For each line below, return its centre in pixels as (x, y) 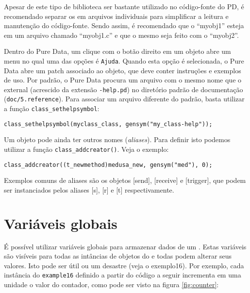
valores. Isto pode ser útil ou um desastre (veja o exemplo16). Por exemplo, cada (124, 265)
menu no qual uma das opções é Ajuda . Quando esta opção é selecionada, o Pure (124, 60)
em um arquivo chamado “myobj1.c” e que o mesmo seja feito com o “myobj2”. (121, 35)
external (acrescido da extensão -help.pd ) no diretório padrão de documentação (124, 89)
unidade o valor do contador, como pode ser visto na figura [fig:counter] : (111, 285)
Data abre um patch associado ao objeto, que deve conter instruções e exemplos (123, 70)
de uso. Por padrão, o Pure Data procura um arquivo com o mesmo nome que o (123, 80)
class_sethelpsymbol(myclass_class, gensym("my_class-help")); (108, 124)
